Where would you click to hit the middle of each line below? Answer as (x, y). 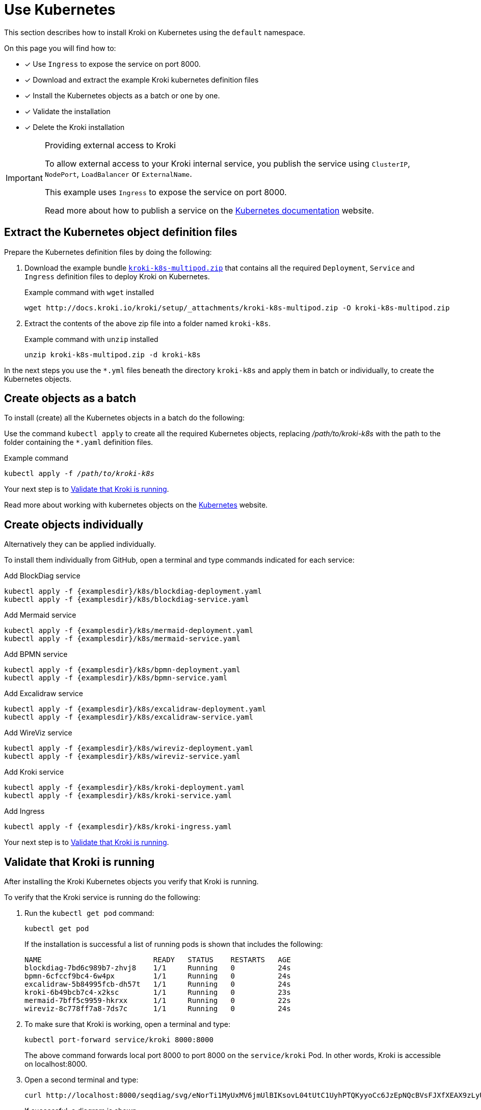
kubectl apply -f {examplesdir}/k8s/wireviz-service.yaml (122, 757)
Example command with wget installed (89, 292)
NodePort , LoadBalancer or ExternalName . (118, 174)
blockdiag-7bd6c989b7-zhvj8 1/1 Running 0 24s (158, 968)
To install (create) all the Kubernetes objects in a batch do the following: (125, 418)
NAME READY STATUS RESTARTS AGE (158, 960)
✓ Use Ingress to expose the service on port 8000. (113, 64)
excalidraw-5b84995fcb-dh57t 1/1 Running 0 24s (158, 984)
